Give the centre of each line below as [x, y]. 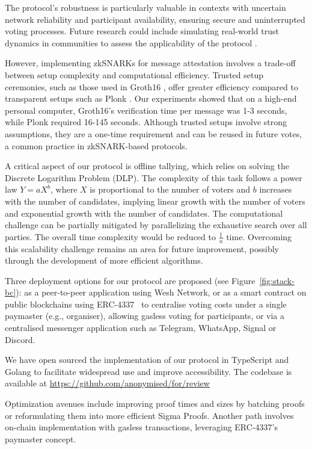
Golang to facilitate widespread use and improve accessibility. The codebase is [148, 371]
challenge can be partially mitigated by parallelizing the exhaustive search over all [156, 225]
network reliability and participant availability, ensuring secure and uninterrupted [155, 19]
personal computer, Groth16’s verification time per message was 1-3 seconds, [146, 110]
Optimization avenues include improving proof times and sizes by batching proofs [155, 404]
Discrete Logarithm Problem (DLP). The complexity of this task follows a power [154, 177]
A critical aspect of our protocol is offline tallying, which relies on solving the [147, 166]
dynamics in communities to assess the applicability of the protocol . [131, 42]
